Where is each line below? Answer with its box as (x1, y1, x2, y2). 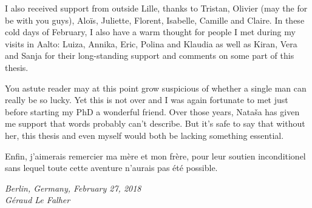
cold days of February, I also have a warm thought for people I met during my (5, 25, 296, 38)
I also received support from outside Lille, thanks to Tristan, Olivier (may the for (5, 2, 308, 14)
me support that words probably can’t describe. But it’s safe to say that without (5, 117, 305, 130)
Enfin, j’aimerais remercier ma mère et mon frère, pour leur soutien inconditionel (5, 149, 306, 162)
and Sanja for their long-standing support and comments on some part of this (5, 49, 294, 62)
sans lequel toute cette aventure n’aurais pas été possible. (5, 161, 218, 174)
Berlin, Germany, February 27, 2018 (5, 181, 141, 194)
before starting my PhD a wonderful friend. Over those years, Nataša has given (5, 105, 300, 118)
